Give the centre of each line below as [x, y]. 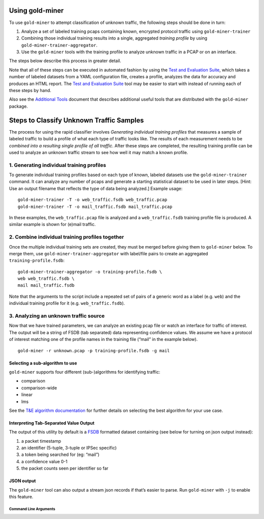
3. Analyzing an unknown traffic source [57, 316]
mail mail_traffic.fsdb [46, 285]
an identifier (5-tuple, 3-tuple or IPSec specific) [69, 448]
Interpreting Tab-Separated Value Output [52, 423]
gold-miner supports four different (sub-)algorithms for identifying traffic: [85, 372]
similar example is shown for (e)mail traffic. [52, 225]
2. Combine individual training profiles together [66, 237]
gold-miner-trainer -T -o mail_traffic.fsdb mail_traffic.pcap [95, 206]
